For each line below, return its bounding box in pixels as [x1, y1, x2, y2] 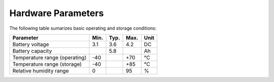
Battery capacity [12, 47, 52, 54]
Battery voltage [12, 41, 49, 48]
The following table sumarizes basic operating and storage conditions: [9, 25, 157, 31]
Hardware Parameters [9, 8, 104, 19]
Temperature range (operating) [12, 54, 87, 61]
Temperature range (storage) [12, 60, 82, 67]
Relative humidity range [12, 67, 69, 74]
